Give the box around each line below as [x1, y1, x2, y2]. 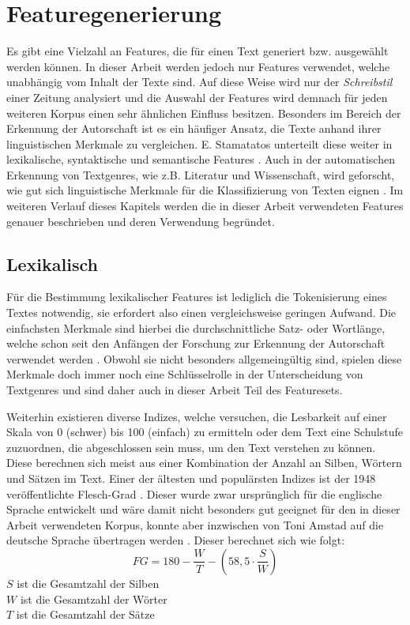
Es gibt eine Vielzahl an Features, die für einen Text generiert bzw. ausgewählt [6, 43, 389, 59]
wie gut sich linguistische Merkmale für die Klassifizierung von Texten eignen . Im [6, 182, 404, 198]
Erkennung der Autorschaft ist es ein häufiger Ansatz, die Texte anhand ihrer [6, 120, 382, 137]
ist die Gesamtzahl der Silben [17, 574, 160, 591]
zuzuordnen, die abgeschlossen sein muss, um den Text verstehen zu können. [6, 439, 376, 455]
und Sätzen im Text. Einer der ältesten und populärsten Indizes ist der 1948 [6, 469, 376, 486]
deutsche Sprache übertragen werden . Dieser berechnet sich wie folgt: [6, 532, 345, 548]
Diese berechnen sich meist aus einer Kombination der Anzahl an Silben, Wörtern [6, 454, 402, 471]
